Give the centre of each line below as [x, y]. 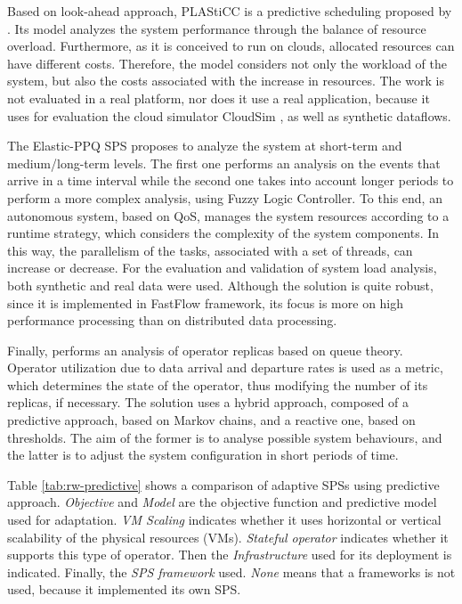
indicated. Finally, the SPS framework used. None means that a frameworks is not [231, 571]
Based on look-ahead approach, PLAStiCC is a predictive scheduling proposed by [230, 11]
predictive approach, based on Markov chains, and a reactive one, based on [211, 420]
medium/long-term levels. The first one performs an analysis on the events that [224, 163]
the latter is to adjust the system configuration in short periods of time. [203, 455]
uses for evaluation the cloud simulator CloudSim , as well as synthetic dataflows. [229, 115]
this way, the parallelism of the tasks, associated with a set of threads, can [210, 250]
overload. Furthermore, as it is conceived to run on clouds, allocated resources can [231, 46]
